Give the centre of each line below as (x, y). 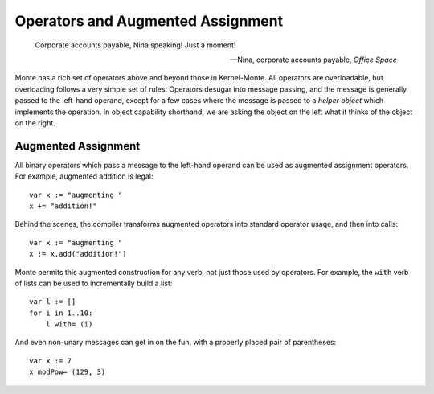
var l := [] (53, 302)
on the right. (35, 123)
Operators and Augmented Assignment (149, 21)
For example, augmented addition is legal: (84, 176)
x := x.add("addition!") (78, 254)
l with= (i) (69, 324)
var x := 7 (51, 361)
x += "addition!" (63, 206)
